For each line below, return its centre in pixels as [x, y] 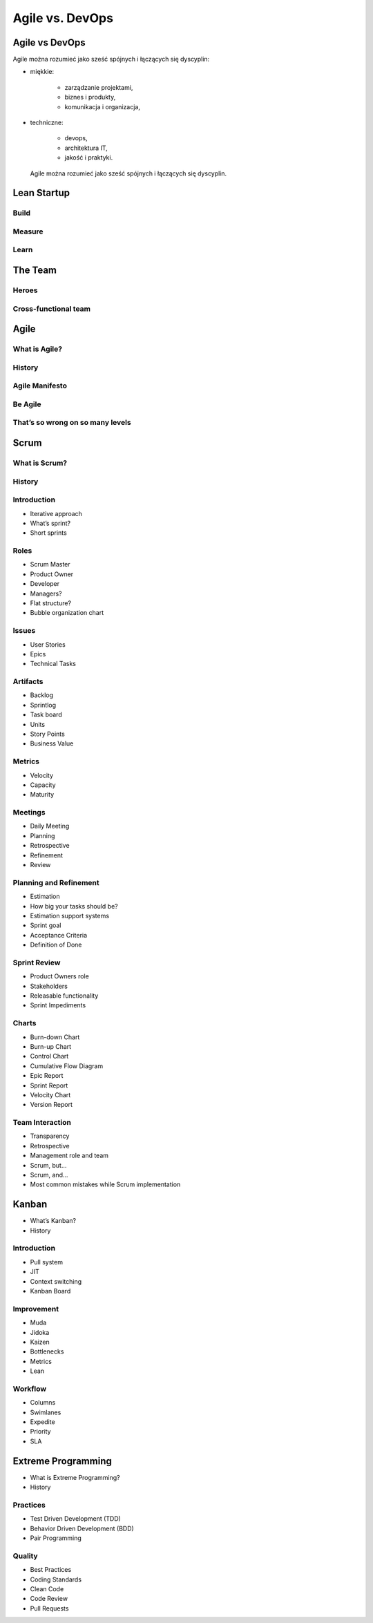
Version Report [51, 1105]
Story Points [47, 734]
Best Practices [51, 1570]
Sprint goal [46, 925]
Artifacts [28, 682]
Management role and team [69, 1156]
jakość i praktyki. [89, 158]
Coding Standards [56, 1579]
